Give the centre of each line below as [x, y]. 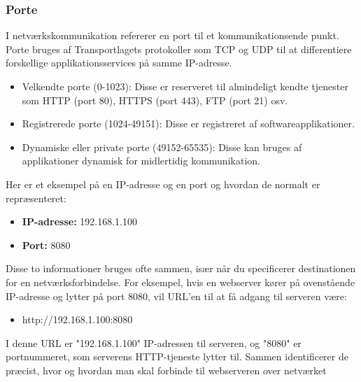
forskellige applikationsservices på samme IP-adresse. [119, 63]
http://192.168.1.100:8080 [77, 319]
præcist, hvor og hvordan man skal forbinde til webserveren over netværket [166, 370]
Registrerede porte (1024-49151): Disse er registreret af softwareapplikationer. [188, 123]
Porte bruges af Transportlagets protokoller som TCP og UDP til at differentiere [179, 49]
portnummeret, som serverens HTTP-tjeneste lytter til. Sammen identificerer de [177, 356]
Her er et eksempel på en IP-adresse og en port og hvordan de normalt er [163, 184]
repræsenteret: [36, 198]
